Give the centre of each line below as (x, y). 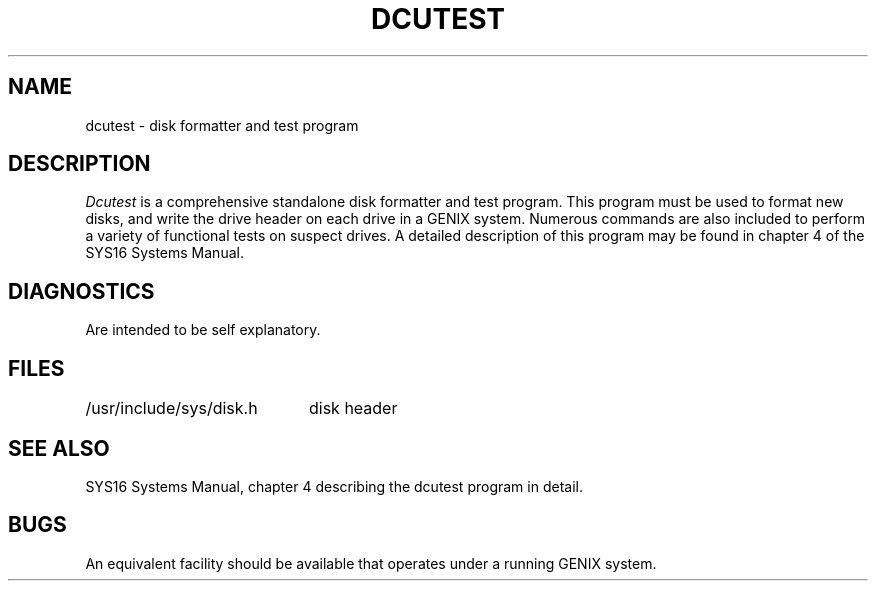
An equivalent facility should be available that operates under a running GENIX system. (371, 563)
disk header (353, 408)
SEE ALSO (59, 448)
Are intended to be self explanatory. (203, 330)
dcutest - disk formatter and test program (222, 125)
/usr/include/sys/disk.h (171, 408)
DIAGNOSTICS (81, 291)
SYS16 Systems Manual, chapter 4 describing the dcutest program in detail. (334, 486)
